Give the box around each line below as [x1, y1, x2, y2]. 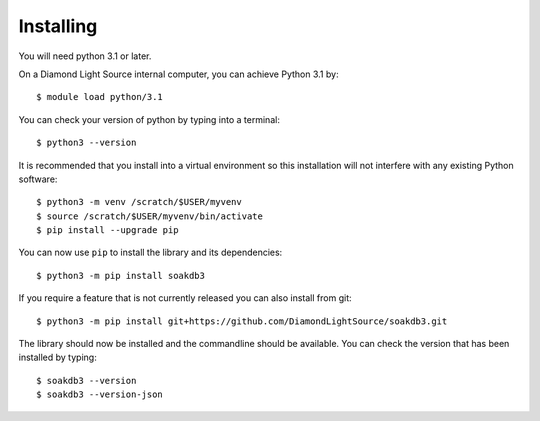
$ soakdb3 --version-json [36, 389, 164, 400]
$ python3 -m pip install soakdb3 [36, 270, 205, 281]
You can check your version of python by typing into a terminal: [18, 113, 280, 125]
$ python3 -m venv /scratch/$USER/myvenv [36, 196, 242, 208]
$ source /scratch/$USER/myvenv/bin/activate [36, 210, 264, 222]
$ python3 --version [36, 137, 137, 149]
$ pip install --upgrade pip [36, 225, 179, 236]
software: [18, 173, 58, 185]
